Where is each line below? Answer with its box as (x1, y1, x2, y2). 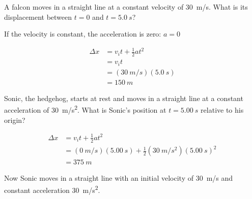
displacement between (4, 11, 72, 22)
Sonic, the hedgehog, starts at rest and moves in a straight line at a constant (4, 92, 243, 103)
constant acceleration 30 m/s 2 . (4, 183, 100, 195)
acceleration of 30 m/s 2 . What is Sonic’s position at (4, 103, 166, 115)
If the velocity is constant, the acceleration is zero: (4, 28, 161, 39)
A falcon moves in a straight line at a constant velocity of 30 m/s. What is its (4, 2, 248, 12)
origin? (4, 114, 25, 125)
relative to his (201, 104, 244, 115)
